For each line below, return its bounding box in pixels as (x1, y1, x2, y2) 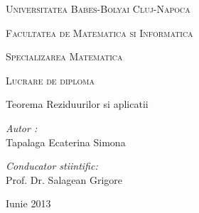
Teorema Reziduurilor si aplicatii (6, 97, 149, 111)
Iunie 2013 (6, 196, 51, 211)
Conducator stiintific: (6, 158, 98, 173)
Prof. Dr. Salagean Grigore (6, 172, 123, 187)
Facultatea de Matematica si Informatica (6, 25, 193, 40)
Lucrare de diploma (6, 72, 95, 87)
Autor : (6, 120, 38, 135)
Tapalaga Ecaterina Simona (6, 134, 126, 149)
